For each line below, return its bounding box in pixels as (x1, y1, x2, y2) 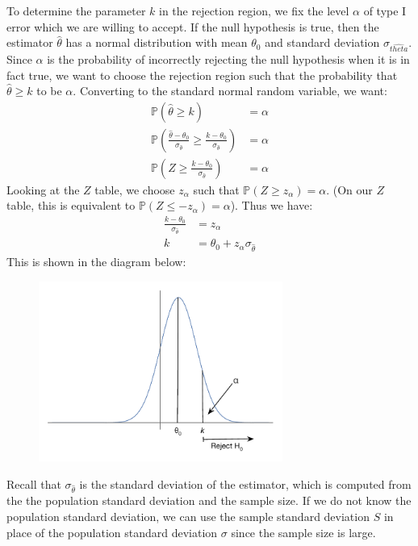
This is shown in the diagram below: (6, 253, 186, 270)
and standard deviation (265, 34, 380, 51)
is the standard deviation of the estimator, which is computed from (79, 475, 412, 492)
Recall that (6, 475, 61, 492)
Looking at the (6, 181, 80, 198)
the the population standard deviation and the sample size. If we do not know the (6, 492, 412, 509)
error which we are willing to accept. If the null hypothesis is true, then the (6, 18, 379, 35)
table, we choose (94, 181, 175, 198)
